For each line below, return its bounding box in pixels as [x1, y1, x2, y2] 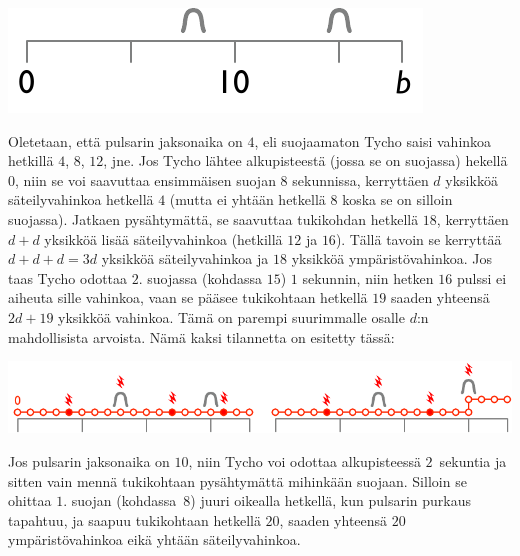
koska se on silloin [342, 189, 453, 210]
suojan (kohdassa [71, 490, 177, 511]
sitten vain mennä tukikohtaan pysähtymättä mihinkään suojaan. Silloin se [8, 470, 467, 491]
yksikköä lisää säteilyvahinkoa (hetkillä [44, 228, 283, 249]
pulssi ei [456, 267, 507, 288]
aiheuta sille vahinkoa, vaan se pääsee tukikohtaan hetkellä [8, 287, 368, 308]
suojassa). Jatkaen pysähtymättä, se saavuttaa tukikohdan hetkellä [8, 208, 419, 229]
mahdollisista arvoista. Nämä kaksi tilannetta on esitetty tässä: [8, 326, 395, 347]
